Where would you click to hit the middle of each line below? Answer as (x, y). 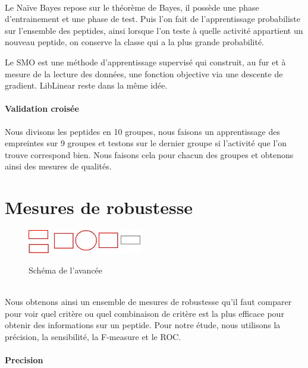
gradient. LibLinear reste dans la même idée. (86, 85)
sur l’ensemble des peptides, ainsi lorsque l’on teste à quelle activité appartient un (154, 30)
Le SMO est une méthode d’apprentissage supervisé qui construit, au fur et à (145, 62)
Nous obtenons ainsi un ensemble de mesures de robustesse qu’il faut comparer (148, 301)
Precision (24, 359)
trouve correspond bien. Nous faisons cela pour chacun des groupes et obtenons (149, 154)
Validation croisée (42, 108)
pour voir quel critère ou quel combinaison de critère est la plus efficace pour (144, 313)
